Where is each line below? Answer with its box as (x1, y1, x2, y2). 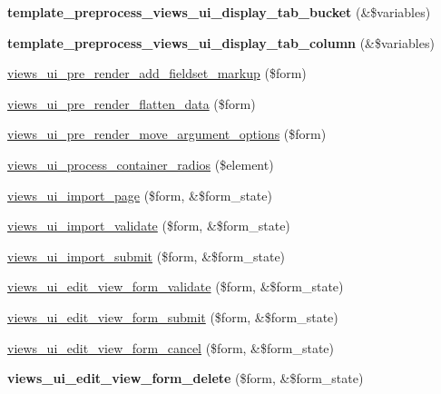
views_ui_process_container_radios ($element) (7, 154, 274, 173)
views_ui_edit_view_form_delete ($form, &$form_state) (7, 369, 364, 388)
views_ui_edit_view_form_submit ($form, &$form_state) (7, 307, 338, 326)
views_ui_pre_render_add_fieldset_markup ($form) (7, 64, 307, 83)
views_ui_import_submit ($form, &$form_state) (7, 246, 286, 265)
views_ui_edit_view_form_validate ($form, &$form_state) (7, 277, 344, 296)
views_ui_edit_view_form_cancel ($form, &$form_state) (7, 338, 335, 357)
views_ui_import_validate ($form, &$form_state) (7, 216, 290, 235)
